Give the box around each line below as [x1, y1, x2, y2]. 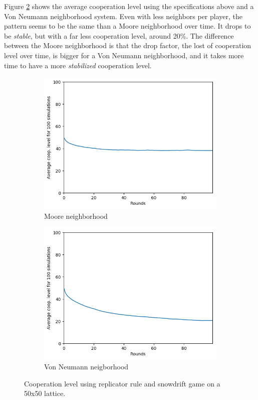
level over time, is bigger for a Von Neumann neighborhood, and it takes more [4, 50, 244, 60]
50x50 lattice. [24, 388, 66, 398]
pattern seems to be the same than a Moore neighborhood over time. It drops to [4, 21, 251, 31]
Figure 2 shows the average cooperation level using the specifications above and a [4, 1, 254, 11]
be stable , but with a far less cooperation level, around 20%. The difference [4, 30, 234, 41]
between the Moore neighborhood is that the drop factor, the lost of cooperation [4, 40, 251, 51]
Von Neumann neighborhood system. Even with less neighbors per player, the [4, 11, 242, 21]
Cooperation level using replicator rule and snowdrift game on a [24, 378, 220, 388]
